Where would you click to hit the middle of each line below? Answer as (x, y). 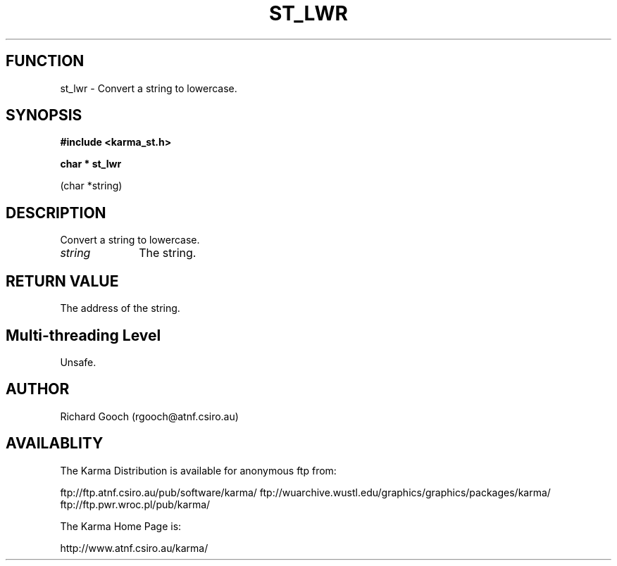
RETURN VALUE (62, 281)
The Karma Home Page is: (121, 526)
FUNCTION (45, 61)
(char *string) (91, 186)
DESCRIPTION (56, 213)
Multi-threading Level (83, 335)
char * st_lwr (91, 164)
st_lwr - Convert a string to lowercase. (149, 88)
